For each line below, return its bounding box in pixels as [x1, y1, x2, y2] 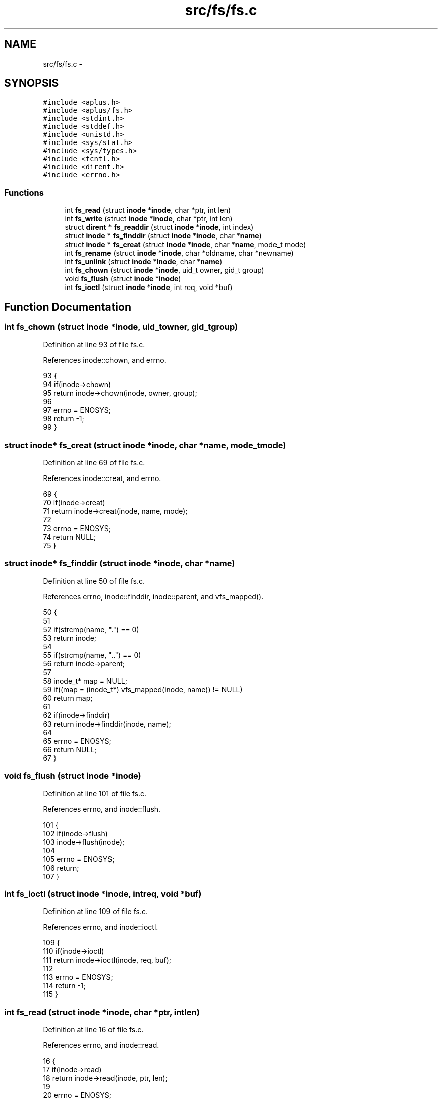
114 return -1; [43, 981, 86, 990]
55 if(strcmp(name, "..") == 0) [43, 650, 141, 659]
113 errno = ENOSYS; [43, 973, 113, 982]
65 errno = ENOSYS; [43, 736, 112, 745]
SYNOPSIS [4, 77, 59, 90]
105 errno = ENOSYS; [43, 854, 115, 864]
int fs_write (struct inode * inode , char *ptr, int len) [65, 214, 233, 223]
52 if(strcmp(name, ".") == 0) [43, 625, 139, 634]
